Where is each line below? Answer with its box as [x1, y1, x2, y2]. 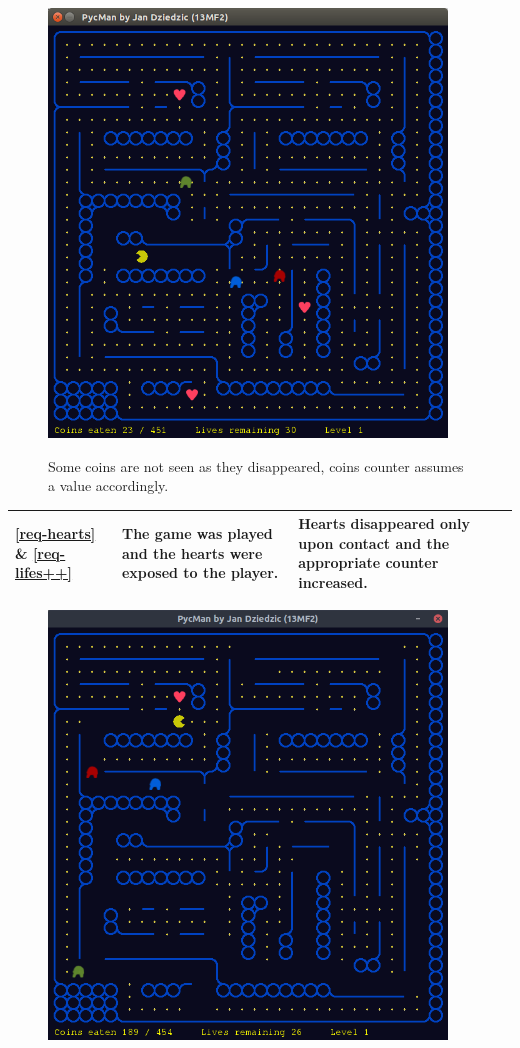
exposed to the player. [121, 562, 279, 583]
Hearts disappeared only [298, 513, 471, 534]
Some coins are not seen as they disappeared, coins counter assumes [48, 455, 464, 476]
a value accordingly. [48, 475, 169, 496]
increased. [298, 572, 368, 593]
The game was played [121, 523, 273, 544]
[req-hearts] [15, 523, 96, 544]
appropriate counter [298, 552, 439, 573]
